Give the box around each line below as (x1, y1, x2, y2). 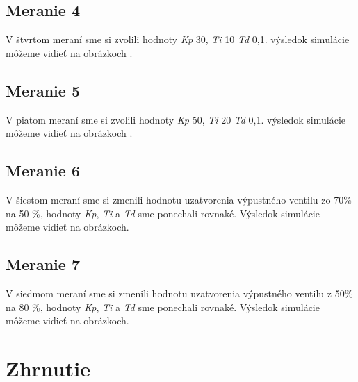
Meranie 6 (6, 160, 80, 181)
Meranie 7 (6, 254, 80, 275)
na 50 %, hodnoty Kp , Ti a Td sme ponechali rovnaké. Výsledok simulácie (6, 206, 320, 220)
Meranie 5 (6, 79, 80, 101)
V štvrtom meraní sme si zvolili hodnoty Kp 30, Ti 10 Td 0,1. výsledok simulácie (6, 32, 350, 47)
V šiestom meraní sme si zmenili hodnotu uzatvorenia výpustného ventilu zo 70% (6, 192, 352, 206)
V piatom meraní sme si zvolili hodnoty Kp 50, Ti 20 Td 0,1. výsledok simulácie (6, 112, 345, 126)
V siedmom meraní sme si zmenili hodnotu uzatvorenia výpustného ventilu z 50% (6, 285, 353, 300)
